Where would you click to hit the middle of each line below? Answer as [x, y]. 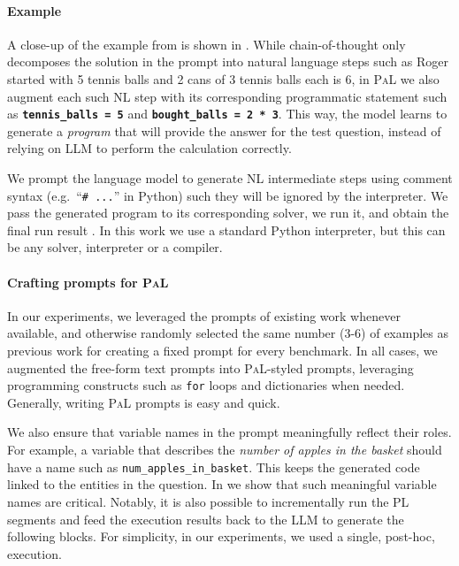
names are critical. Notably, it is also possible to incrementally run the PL [208, 501]
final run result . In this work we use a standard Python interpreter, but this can [226, 229]
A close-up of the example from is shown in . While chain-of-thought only [207, 44]
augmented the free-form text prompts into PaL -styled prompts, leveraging [210, 367]
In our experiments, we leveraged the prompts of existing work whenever [204, 315]
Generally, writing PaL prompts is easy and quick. [144, 402]
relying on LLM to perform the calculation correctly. [149, 148]
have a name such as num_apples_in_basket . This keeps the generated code [214, 467]
